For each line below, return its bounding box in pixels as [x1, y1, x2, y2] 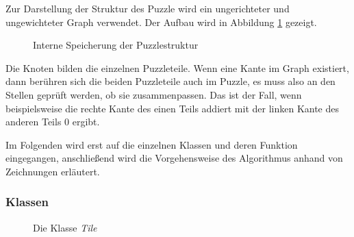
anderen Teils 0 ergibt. [5, 114, 100, 129]
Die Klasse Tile [33, 220, 97, 234]
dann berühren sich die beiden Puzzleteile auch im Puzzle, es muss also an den [5, 74, 336, 88]
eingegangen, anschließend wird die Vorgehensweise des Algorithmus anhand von [5, 151, 343, 165]
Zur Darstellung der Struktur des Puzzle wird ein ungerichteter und [5, 1, 290, 15]
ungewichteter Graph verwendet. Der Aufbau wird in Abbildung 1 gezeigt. [5, 14, 317, 29]
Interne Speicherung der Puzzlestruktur [33, 38, 199, 52]
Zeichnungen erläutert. [5, 164, 100, 178]
